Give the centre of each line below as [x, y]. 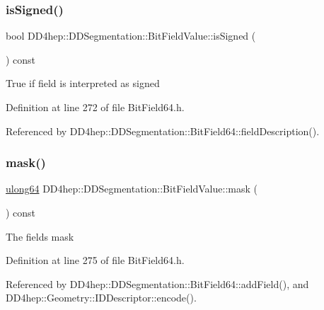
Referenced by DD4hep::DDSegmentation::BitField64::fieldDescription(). [163, 131]
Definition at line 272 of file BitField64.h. [95, 107]
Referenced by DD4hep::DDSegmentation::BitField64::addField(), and [157, 283]
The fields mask [40, 236]
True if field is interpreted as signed [83, 83]
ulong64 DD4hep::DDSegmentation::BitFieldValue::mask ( [132, 189]
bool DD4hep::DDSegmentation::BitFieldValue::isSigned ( [131, 36]
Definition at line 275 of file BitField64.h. [95, 260]
